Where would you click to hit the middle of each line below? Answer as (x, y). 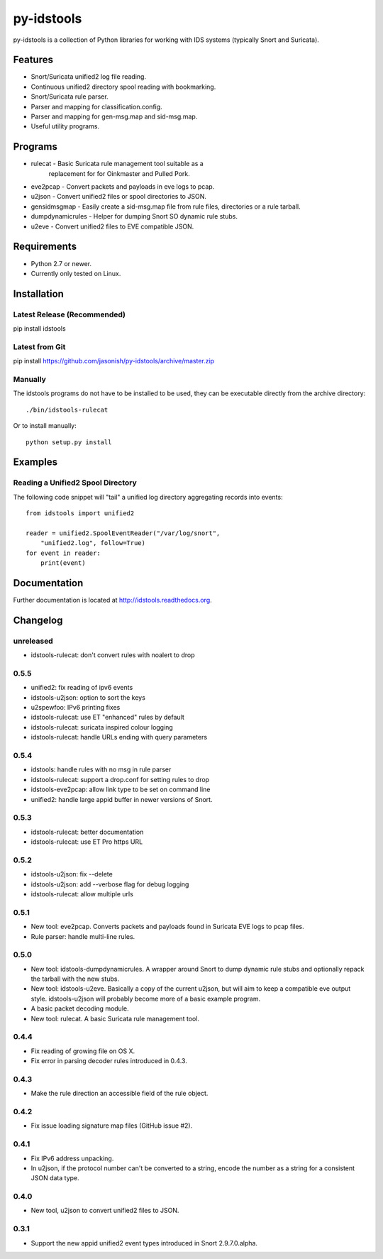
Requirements (45, 247)
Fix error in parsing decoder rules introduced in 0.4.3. (109, 1061)
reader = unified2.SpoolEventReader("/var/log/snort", (123, 533)
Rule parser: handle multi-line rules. (83, 936)
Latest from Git (39, 346)
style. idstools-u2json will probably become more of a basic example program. (146, 999)
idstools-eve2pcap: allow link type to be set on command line (121, 790)
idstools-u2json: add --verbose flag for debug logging (110, 884)
